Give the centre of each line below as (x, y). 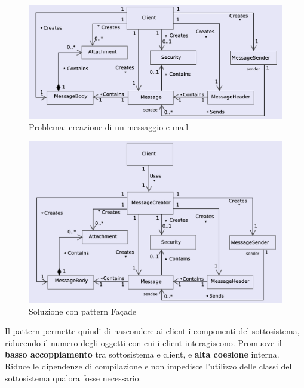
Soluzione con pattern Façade (82, 311)
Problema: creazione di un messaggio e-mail (109, 127)
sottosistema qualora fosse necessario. (73, 378)
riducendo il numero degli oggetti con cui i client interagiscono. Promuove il (143, 342)
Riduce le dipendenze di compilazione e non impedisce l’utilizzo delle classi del (148, 366)
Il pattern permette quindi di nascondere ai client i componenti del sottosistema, (152, 331)
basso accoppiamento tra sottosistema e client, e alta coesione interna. (142, 354)
